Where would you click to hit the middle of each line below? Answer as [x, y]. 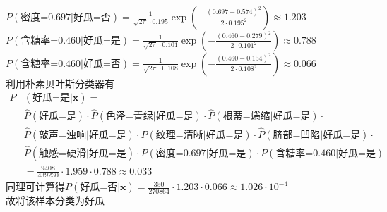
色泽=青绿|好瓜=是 [149, 117]
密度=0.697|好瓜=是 [201, 153]
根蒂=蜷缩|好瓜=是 [267, 117]
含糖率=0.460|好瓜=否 [71, 64]
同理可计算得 [35, 186]
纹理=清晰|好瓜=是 [200, 135]
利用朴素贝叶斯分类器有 [60, 83]
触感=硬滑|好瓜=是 [83, 153]
